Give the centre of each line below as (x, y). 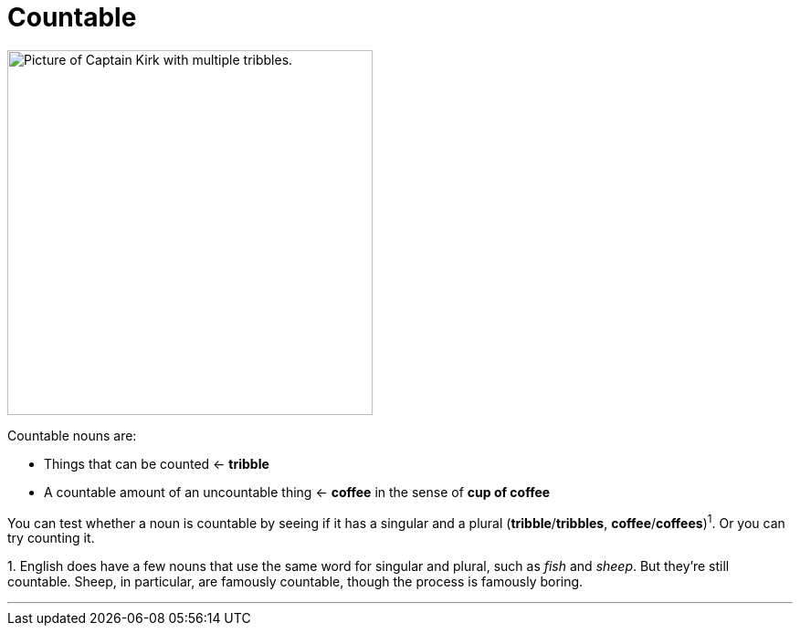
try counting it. (51, 538)
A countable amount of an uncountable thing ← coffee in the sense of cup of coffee (297, 492)
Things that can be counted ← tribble (157, 463)
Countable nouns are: (72, 435)
